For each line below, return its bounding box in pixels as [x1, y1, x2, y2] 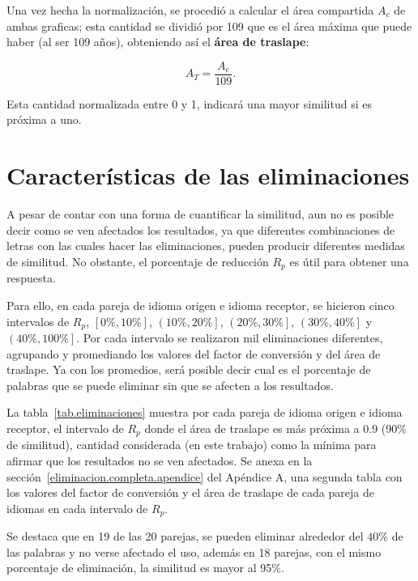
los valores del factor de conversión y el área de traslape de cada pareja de [6, 484, 374, 501]
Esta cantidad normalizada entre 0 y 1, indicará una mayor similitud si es [6, 95, 372, 112]
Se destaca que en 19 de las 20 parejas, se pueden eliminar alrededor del [6, 528, 364, 545]
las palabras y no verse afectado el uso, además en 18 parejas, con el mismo [6, 543, 382, 560]
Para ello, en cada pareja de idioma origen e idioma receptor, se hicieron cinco [6, 296, 395, 313]
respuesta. [6, 269, 56, 286]
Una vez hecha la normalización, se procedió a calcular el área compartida [6, 2, 374, 18]
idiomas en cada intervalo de [6, 499, 148, 516]
